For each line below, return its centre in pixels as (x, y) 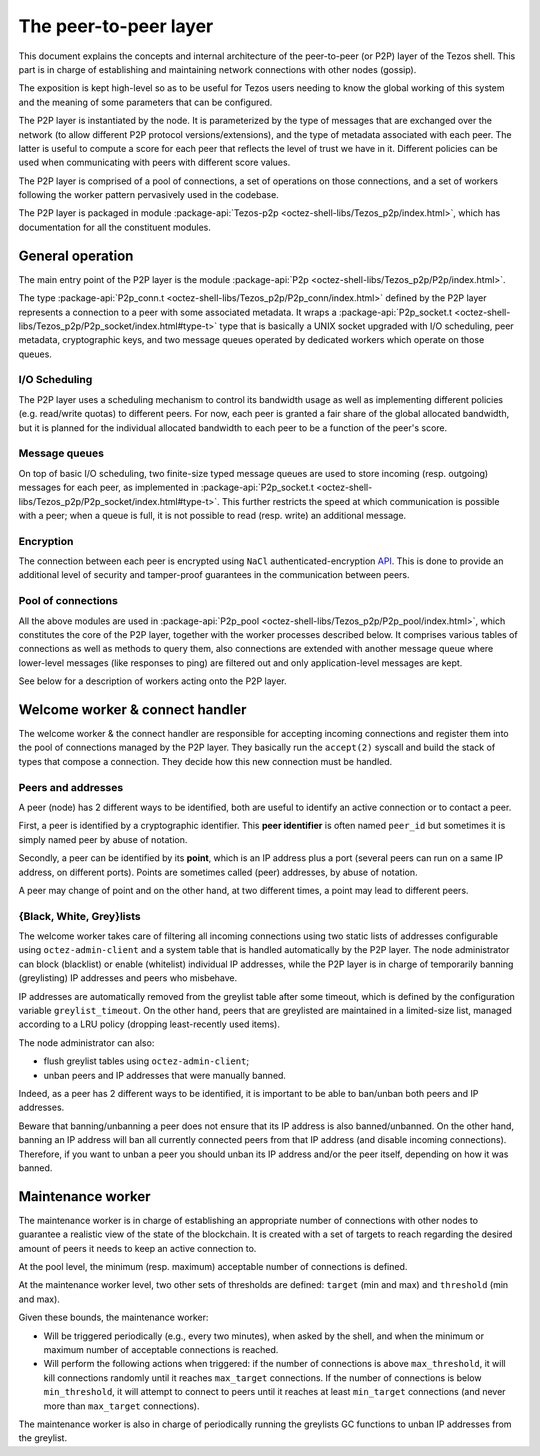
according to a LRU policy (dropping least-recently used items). (149, 1024)
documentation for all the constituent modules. (115, 227)
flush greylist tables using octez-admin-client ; (146, 1061)
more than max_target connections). (121, 1406)
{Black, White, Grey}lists (79, 916)
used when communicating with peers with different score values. (154, 162)
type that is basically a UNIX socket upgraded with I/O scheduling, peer (366, 326)
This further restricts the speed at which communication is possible (360, 501)
